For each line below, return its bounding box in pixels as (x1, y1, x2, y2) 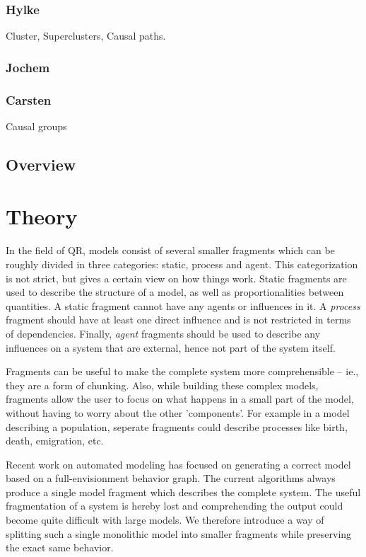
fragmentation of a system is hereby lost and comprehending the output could (6, 498, 343, 513)
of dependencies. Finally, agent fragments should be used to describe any (6, 326, 321, 340)
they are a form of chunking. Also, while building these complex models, (6, 377, 319, 392)
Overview (6, 153, 76, 175)
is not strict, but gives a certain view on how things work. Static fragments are (6, 270, 347, 285)
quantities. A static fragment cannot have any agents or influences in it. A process (6, 298, 360, 313)
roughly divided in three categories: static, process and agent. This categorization (6, 256, 358, 271)
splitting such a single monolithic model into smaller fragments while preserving (6, 526, 352, 541)
